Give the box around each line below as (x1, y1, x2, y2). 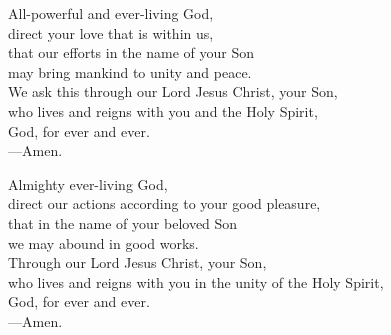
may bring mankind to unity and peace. (8, 61, 252, 82)
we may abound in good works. (8, 232, 199, 253)
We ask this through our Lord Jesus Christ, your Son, (8, 81, 338, 102)
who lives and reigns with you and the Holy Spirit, (8, 100, 318, 121)
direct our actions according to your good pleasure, (8, 193, 321, 214)
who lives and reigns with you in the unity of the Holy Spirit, (8, 271, 384, 292)
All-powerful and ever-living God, (8, 3, 214, 23)
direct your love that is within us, (8, 22, 214, 43)
